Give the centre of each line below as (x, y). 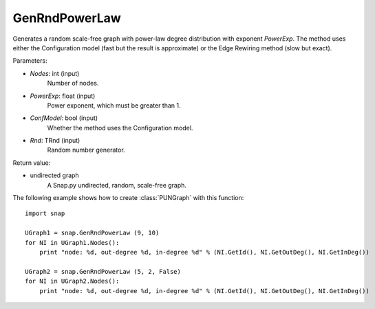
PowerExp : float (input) (63, 96)
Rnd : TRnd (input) (55, 141)
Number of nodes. (73, 83)
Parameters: (30, 61)
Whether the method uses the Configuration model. (120, 128)
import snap (45, 213)
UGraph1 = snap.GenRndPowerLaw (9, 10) (92, 233)
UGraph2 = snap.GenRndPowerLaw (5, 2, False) (103, 271)
